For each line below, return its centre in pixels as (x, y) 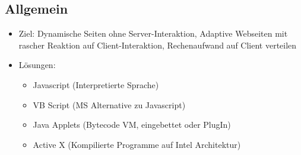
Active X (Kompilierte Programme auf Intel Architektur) (137, 144)
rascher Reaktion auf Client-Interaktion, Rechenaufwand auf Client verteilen (158, 45)
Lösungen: (37, 65)
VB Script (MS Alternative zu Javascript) (109, 104)
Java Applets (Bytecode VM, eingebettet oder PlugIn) (132, 125)
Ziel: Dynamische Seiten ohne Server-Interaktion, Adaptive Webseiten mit (153, 33)
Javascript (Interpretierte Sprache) (96, 84)
